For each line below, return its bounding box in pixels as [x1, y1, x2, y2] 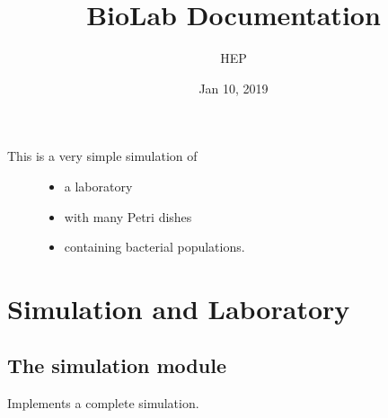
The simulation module [7, 351, 226, 379]
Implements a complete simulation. [7, 394, 199, 413]
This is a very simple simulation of [7, 147, 198, 165]
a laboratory [64, 176, 133, 195]
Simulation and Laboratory [7, 289, 350, 326]
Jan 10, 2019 [198, 78, 269, 97]
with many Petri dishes [64, 207, 192, 226]
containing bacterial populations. [64, 237, 245, 256]
